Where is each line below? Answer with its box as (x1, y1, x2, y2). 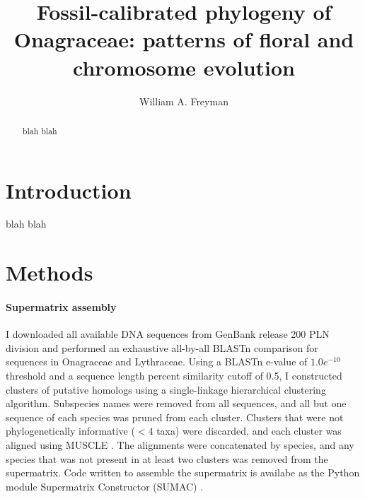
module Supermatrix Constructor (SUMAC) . (6, 479, 204, 493)
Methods (6, 258, 93, 287)
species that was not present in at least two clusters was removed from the (6, 451, 328, 466)
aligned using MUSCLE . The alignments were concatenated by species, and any (6, 438, 354, 452)
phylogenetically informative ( (6, 423, 135, 438)
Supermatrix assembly (6, 300, 117, 315)
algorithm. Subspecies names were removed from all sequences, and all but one (6, 396, 347, 411)
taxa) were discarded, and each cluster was (156, 423, 342, 438)
